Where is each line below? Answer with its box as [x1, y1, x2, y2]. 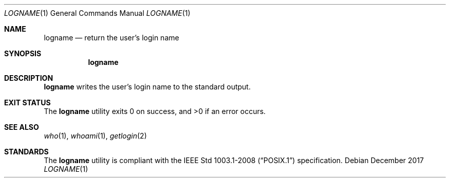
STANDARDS [4, 147, 49, 156]
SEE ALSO [4, 123, 39, 131]
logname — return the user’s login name [44, 33, 179, 42]
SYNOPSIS [4, 49, 42, 58]
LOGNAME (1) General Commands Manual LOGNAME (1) [4, 9, 191, 17]
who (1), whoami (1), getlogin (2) [44, 131, 147, 140]
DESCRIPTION [4, 74, 53, 82]
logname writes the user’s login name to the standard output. [44, 82, 251, 91]
